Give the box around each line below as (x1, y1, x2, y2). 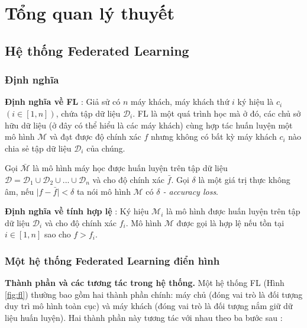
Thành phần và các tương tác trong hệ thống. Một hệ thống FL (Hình (5, 276, 285, 289)
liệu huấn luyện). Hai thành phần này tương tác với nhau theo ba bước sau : (5, 311, 283, 323)
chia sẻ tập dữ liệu (5, 142, 72, 154)
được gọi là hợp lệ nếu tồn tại (176, 216, 285, 229)
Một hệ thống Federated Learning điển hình (5, 253, 220, 268)
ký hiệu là (237, 95, 274, 108)
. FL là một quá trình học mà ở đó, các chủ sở (133, 107, 301, 119)
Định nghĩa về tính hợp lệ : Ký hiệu (5, 205, 149, 217)
